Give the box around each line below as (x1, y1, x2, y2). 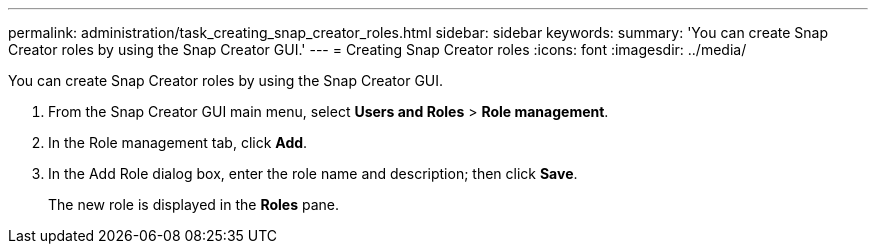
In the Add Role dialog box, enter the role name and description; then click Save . (48, 165, 578, 182)
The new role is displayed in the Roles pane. (48, 196, 340, 213)
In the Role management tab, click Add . (48, 134, 308, 151)
